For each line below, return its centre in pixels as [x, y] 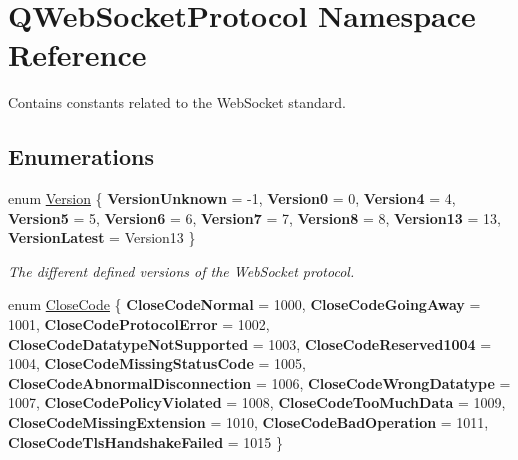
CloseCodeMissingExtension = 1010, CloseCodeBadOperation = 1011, [248, 422]
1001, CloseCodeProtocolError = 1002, [139, 324]
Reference [77, 54]
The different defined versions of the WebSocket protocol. [181, 270]
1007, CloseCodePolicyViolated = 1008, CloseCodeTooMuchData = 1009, [257, 402]
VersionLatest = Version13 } [102, 237]
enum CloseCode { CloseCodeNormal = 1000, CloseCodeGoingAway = [244, 304]
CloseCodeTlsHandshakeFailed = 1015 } [145, 441]
